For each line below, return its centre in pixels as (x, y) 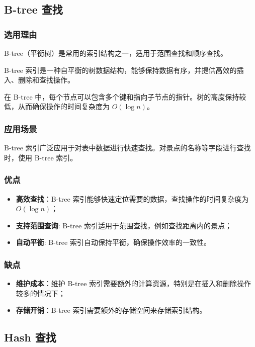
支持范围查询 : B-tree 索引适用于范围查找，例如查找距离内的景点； (124, 225)
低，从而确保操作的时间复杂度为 (57, 106)
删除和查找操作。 (46, 80)
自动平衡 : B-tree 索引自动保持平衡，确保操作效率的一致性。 (113, 242)
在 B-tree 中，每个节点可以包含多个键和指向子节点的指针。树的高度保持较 (125, 96)
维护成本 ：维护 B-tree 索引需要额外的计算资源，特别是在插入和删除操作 (134, 283)
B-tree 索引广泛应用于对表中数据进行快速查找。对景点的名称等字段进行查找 (127, 148)
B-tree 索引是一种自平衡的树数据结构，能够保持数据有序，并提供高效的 (120, 70)
